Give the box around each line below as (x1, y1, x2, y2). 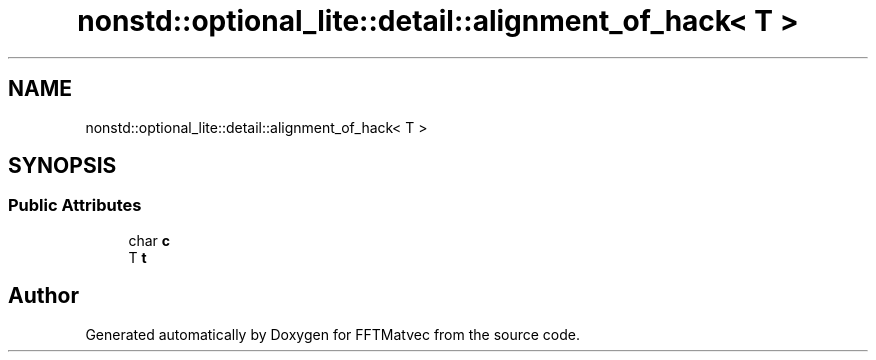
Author (8, 283, 79, 309)
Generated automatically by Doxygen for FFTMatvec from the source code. (85, 325, 581, 343)
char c (128, 231, 170, 249)
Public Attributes (8, 195, 142, 216)
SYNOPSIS (8, 153, 117, 179)
